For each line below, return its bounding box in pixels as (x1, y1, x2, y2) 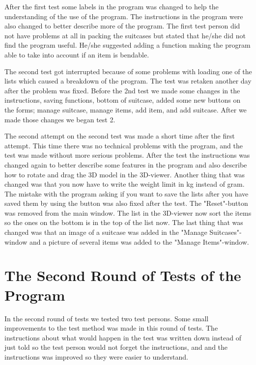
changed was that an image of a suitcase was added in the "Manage (4, 227, 207, 237)
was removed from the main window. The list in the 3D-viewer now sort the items (4, 207, 252, 218)
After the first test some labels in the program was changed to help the (4, 1, 219, 11)
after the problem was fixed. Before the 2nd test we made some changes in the (4, 85, 240, 95)
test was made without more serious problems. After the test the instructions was (4, 150, 250, 160)
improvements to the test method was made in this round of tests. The (4, 323, 218, 333)
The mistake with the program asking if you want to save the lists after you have (4, 188, 249, 198)
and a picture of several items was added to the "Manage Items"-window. (29, 236, 249, 247)
